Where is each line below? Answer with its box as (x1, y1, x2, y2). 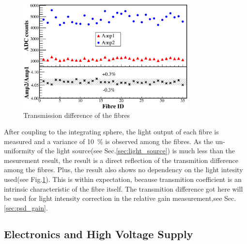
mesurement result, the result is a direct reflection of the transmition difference (4, 155, 239, 165)
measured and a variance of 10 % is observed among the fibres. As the (4, 136, 213, 146)
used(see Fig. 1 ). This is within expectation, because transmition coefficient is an (4, 174, 242, 184)
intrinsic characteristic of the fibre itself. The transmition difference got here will (4, 183, 243, 194)
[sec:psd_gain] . (4, 202, 48, 212)
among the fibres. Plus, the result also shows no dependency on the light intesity (4, 164, 243, 175)
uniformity (4, 146, 35, 156)
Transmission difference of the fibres (23, 110, 130, 120)
